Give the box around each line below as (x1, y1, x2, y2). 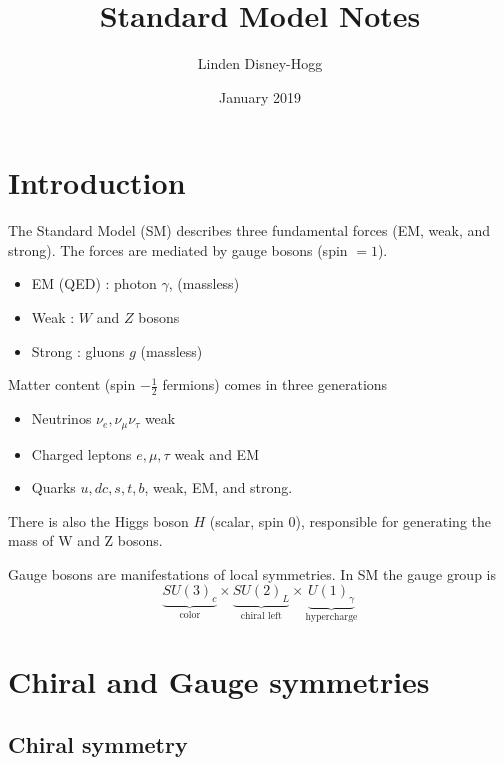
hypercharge (305, 612, 358, 623)
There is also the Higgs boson (8, 510, 189, 531)
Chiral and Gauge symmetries (8, 660, 430, 701)
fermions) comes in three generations (162, 374, 388, 395)
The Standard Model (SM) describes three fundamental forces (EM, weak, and (8, 220, 491, 241)
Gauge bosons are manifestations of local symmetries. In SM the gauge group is (8, 563, 497, 584)
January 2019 (219, 86, 301, 107)
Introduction (8, 162, 186, 203)
